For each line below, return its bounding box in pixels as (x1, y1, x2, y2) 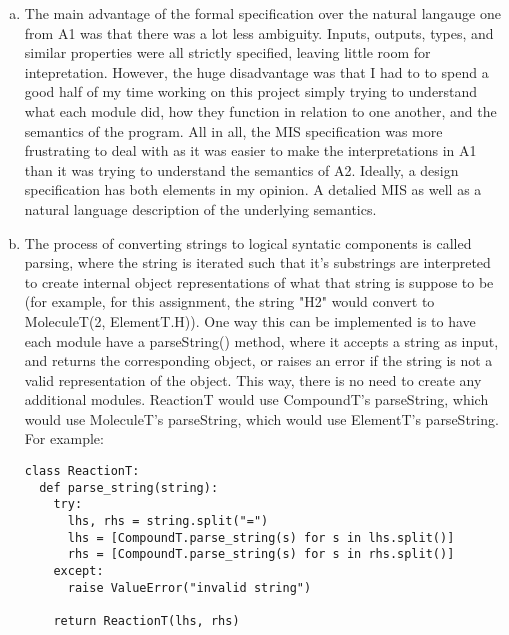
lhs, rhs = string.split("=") (67, 514, 269, 529)
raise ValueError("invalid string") (67, 580, 312, 595)
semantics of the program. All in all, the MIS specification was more (24, 120, 443, 141)
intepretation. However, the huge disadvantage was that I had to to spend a (24, 61, 489, 82)
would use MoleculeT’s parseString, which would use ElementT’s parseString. (24, 408, 499, 429)
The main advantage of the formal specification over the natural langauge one (24, 3, 501, 23)
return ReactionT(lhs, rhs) (53, 613, 240, 628)
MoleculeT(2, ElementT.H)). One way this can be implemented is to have (24, 310, 476, 331)
